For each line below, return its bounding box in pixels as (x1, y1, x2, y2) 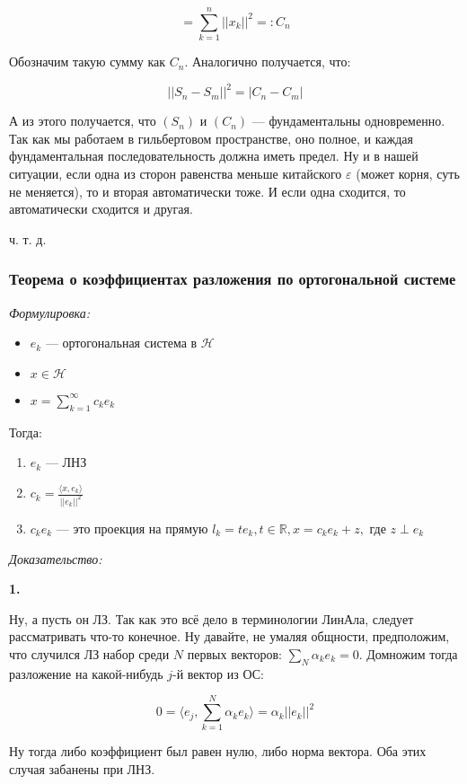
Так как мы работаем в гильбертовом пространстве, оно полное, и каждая (9, 128, 413, 147)
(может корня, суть (356, 164, 460, 182)
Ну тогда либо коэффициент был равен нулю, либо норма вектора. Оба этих (9, 742, 427, 761)
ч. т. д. (9, 229, 47, 248)
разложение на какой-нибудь (9, 664, 163, 683)
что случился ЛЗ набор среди (9, 644, 170, 663)
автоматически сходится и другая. (9, 199, 193, 218)
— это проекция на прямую (56, 518, 208, 537)
